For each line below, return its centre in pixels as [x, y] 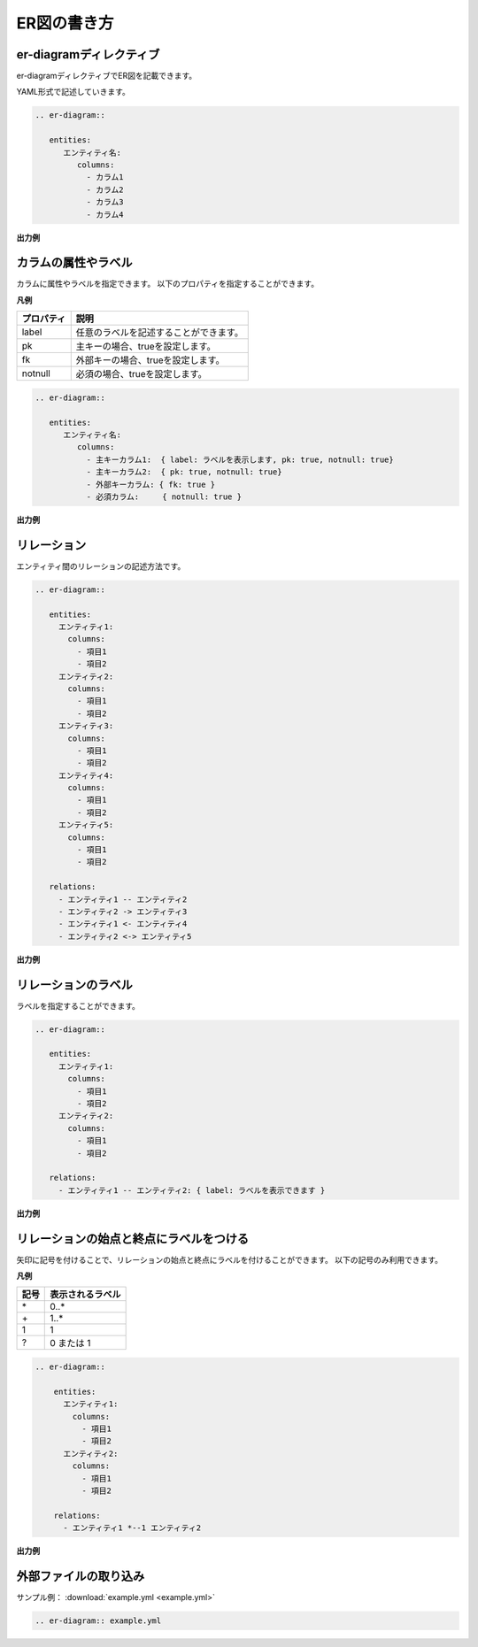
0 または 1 [70, 1343]
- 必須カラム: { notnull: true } [164, 496]
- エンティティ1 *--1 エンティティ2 [132, 1528]
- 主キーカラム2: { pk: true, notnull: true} [184, 472]
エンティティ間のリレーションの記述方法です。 [101, 566]
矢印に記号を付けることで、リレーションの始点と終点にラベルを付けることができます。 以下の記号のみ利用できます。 [229, 1259]
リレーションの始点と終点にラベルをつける [133, 1239]
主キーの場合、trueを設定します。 [146, 347]
